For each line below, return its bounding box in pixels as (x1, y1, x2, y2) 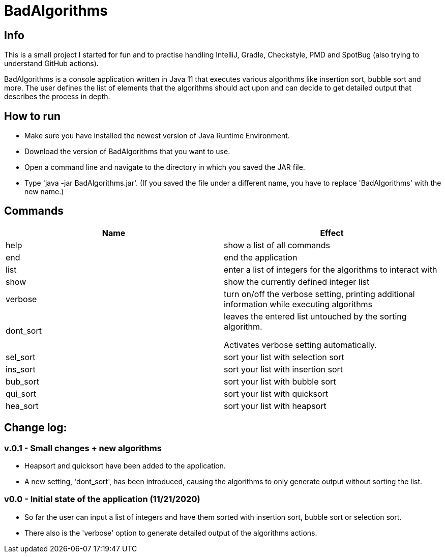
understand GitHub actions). (4, 59, 99, 68)
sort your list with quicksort (224, 388, 328, 399)
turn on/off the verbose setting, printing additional (224, 288, 415, 299)
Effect (320, 227, 344, 238)
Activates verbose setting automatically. (224, 339, 377, 350)
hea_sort (6, 400, 39, 411)
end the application (224, 252, 298, 262)
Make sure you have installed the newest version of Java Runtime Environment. (24, 131, 290, 140)
